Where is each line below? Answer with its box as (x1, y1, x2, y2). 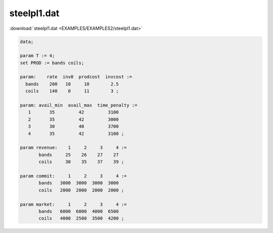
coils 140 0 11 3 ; (25, 88, 119, 94)
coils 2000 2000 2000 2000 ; (38, 187, 124, 193)
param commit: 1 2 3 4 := (20, 173, 127, 179)
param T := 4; (20, 53, 55, 59)
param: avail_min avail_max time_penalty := (20, 103, 138, 108)
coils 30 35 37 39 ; (38, 159, 124, 165)
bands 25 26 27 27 (38, 152, 119, 158)
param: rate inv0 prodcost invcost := (20, 74, 132, 80)
